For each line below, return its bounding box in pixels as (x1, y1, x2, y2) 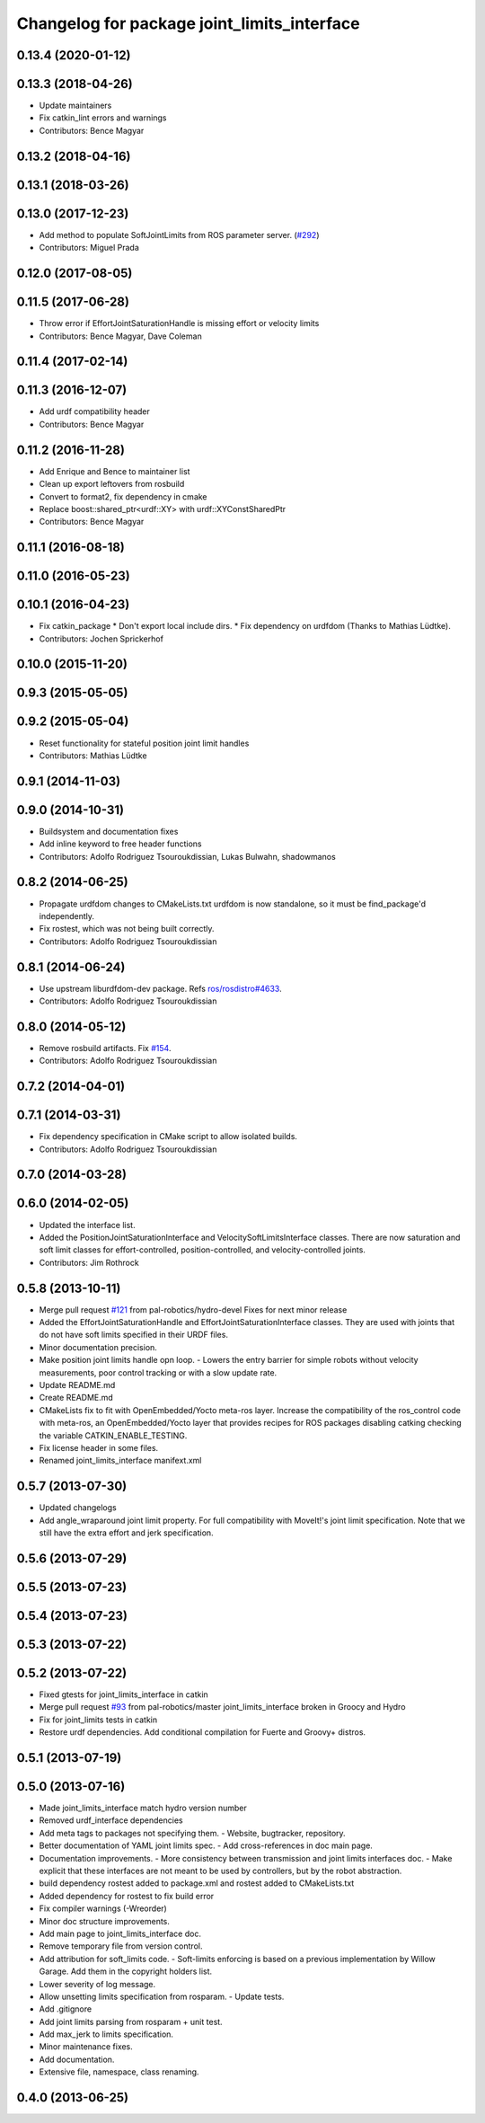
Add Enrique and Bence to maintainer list (39, 465, 190, 476)
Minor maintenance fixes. (39, 2041, 134, 2052)
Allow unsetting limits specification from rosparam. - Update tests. (39, 1991, 285, 2002)
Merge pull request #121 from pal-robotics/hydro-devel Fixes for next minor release (39, 1304, 348, 1315)
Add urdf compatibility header (39, 406, 150, 417)
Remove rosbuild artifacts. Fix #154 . (39, 1042, 172, 1053)
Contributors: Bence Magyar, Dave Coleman (39, 331, 202, 341)
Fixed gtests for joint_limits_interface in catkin (39, 1689, 208, 1700)
